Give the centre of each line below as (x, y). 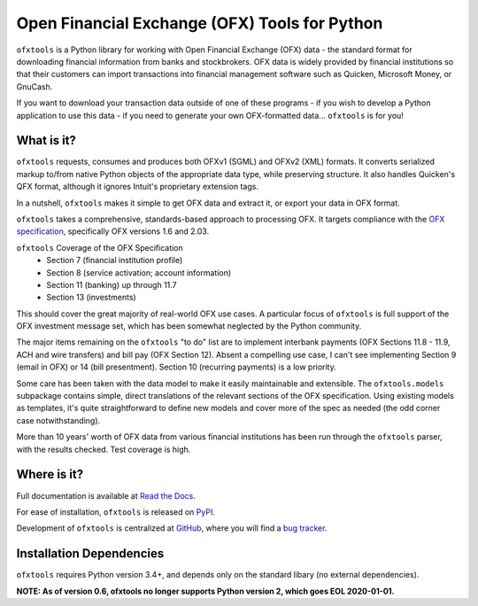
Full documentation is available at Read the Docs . (106, 495)
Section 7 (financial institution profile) (115, 260)
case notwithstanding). (58, 420)
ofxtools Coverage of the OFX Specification (100, 247)
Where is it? (50, 474)
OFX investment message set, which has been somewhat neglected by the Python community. (189, 326)
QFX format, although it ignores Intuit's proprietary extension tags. (137, 187)
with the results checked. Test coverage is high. (104, 449)
